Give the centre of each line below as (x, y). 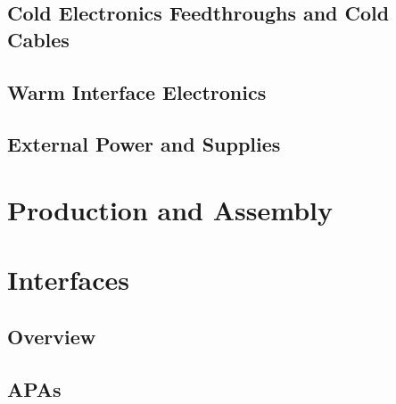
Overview (52, 336)
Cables (38, 39)
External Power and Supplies (144, 144)
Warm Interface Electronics (137, 91)
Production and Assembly (170, 209)
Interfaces (69, 280)
